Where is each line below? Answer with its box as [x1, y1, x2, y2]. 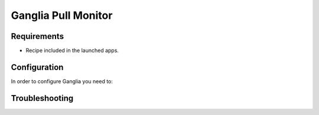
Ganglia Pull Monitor [11, 9, 113, 22]
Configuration [11, 62, 64, 72]
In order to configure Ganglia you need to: [11, 77, 113, 85]
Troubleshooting [11, 93, 74, 103]
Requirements [11, 31, 64, 41]
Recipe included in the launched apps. [25, 47, 119, 54]
